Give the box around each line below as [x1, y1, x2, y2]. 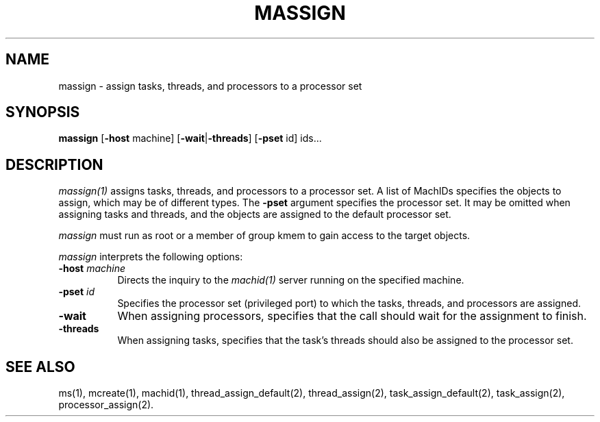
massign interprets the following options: [58, 251, 243, 263]
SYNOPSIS [5, 103, 80, 121]
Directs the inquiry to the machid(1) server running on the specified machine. [117, 274, 464, 286]
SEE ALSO [5, 358, 75, 375]
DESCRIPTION [5, 156, 103, 173]
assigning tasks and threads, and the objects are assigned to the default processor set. [58, 208, 451, 221]
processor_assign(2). [58, 399, 154, 411]
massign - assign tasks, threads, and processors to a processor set [58, 79, 362, 92]
